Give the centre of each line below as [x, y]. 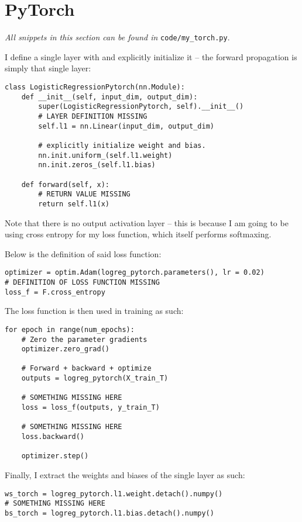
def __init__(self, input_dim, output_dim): [109, 97]
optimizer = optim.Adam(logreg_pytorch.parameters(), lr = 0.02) [135, 273]
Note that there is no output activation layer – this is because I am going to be [147, 222]
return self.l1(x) [74, 204]
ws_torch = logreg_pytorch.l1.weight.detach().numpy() [114, 494]
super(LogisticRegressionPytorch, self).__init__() [141, 107]
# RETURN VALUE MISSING [84, 194]
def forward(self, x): [65, 184]
